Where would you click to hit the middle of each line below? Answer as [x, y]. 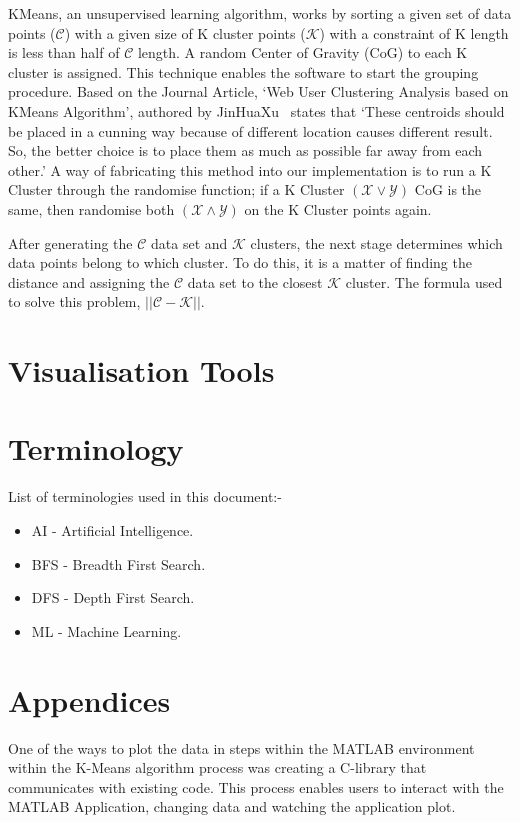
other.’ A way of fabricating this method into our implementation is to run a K [250, 169]
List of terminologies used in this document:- [145, 496]
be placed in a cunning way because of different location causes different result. [250, 130]
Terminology [96, 448]
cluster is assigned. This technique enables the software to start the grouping [243, 71]
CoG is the [448, 189]
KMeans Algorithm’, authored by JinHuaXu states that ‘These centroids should [256, 110]
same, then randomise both [91, 208]
